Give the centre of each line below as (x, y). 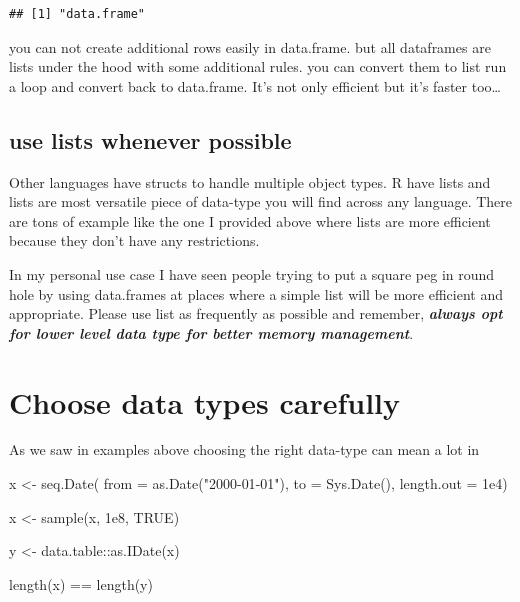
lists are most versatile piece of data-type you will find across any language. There (261, 201)
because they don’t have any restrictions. (134, 240)
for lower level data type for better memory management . (211, 332)
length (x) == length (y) (81, 583)
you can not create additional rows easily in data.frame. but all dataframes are (250, 46)
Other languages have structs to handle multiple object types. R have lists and (250, 181)
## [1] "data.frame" (77, 14)
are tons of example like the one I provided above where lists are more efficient (250, 220)
